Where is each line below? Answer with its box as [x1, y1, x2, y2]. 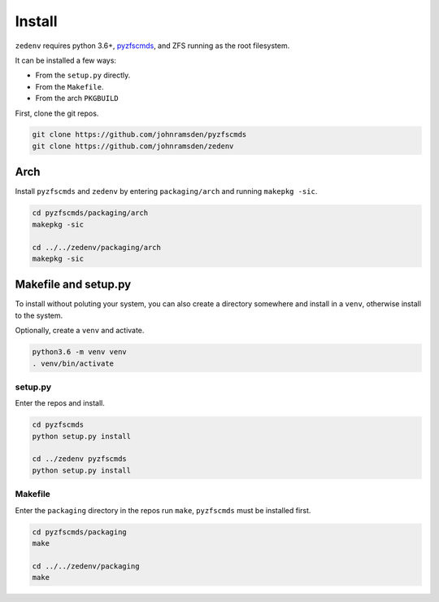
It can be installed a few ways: [15, 55, 117, 65]
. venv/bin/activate [32, 358, 114, 368]
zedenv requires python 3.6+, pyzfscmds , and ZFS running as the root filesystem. [15, 41, 290, 51]
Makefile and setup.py [15, 278, 132, 292]
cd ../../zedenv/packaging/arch [32, 243, 162, 252]
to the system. [15, 310, 63, 320]
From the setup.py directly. [35, 70, 131, 81]
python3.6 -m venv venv [32, 347, 128, 357]
